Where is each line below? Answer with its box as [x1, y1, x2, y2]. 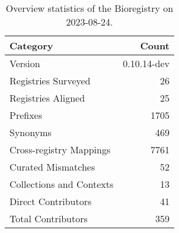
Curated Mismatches [9, 160, 95, 174]
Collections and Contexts [9, 177, 114, 191]
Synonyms [9, 125, 52, 139]
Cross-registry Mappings [9, 143, 111, 156]
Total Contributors [9, 212, 88, 225]
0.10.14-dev [123, 56, 170, 70]
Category [9, 39, 53, 52]
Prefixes [9, 108, 43, 122]
